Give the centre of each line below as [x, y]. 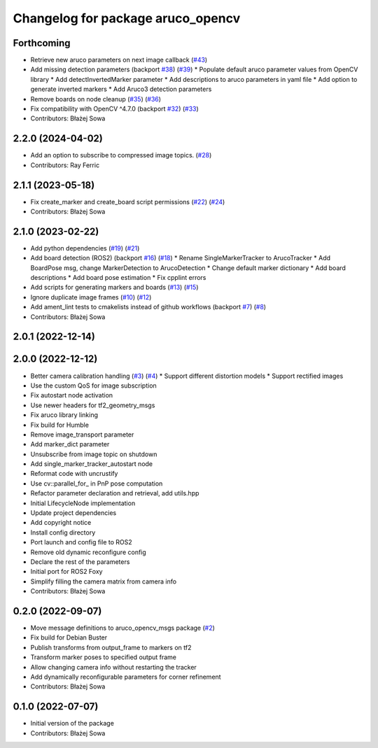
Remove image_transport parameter [82, 435]
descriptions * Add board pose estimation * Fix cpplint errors [118, 278]
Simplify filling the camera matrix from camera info [104, 581]
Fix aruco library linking [64, 415]
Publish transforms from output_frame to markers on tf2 [111, 647]
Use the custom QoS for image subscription [93, 386]
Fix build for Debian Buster [69, 637]
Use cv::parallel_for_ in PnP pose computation [97, 484]
